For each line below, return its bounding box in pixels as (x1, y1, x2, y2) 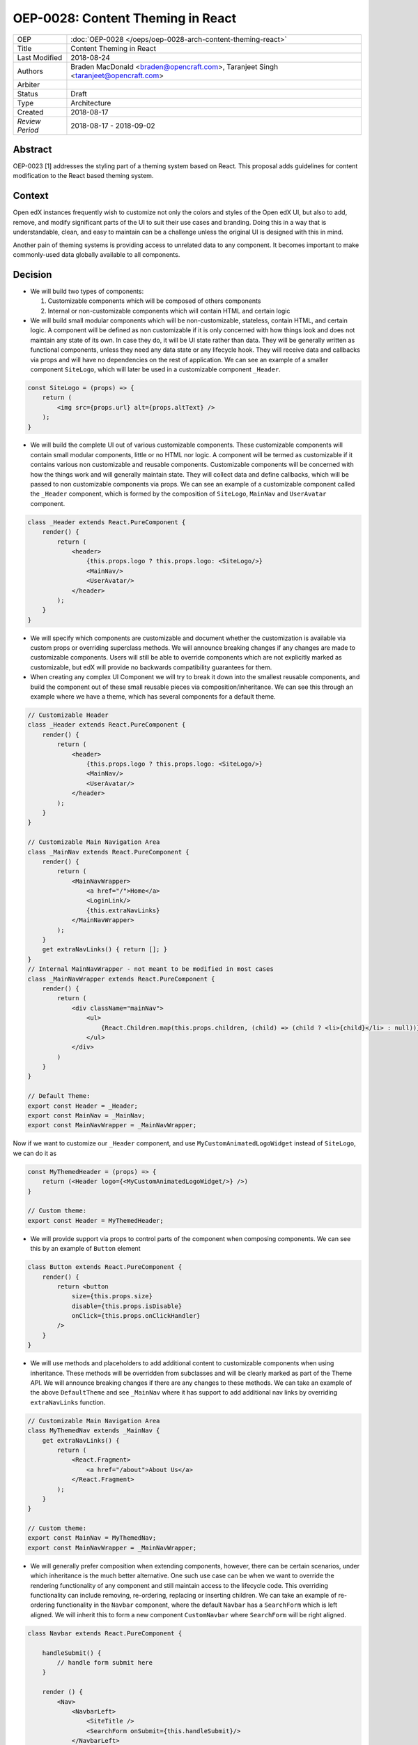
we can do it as (13, 1149, 57, 1157)
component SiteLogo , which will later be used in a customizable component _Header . (30, 365, 281, 373)
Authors (17, 66, 43, 76)
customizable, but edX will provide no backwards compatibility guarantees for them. (30, 663, 272, 671)
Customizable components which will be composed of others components (47, 297, 261, 305)
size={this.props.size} (71, 1292, 153, 1300)
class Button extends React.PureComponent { (27, 1263, 183, 1271)
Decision (13, 269, 52, 281)
